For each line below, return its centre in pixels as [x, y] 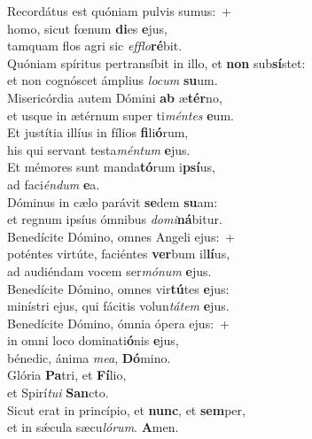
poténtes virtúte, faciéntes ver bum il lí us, [119, 254]
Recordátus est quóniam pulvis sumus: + [120, 11]
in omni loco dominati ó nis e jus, [93, 340]
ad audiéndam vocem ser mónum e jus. [109, 270]
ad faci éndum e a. [54, 184]
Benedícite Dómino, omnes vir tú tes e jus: [118, 288]
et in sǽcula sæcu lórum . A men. [93, 427]
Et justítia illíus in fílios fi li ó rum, [98, 132]
